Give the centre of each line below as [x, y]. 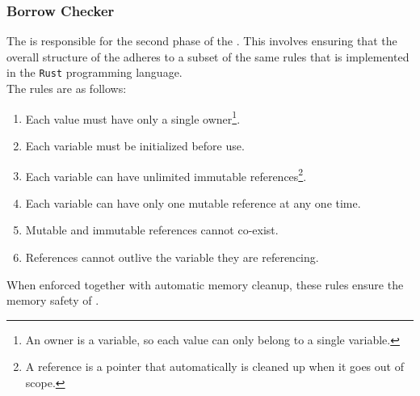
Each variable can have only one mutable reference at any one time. [193, 202]
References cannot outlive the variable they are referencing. [172, 257]
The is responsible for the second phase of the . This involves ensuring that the [202, 41]
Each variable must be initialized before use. [135, 145]
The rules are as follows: [67, 88]
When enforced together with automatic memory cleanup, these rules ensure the [205, 284]
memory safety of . [53, 300]
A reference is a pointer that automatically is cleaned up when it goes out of [214, 367]
